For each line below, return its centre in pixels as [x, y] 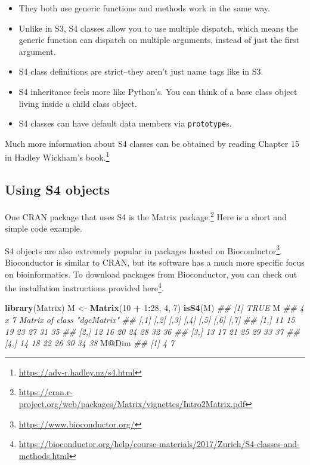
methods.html [44, 455]
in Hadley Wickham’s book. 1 [57, 156]
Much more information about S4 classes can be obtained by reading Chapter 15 [152, 143]
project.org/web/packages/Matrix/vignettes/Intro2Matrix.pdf [132, 403]
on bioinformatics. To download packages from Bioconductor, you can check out [151, 274]
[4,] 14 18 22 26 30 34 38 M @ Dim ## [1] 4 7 [90, 343]
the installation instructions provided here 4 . [84, 287]
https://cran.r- [46, 392]
